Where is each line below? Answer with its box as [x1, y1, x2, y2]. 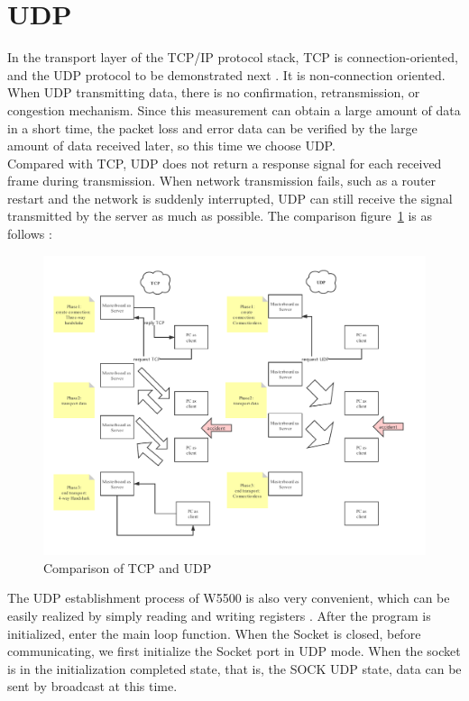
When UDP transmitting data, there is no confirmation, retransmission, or [7, 83, 420, 102]
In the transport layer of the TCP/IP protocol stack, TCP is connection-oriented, [7, 48, 458, 67]
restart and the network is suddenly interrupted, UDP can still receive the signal [7, 188, 453, 207]
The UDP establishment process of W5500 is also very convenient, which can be [7, 588, 450, 607]
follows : [7, 224, 52, 243]
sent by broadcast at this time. [7, 677, 178, 696]
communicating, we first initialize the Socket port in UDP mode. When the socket [7, 642, 461, 660]
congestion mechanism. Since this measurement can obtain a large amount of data [7, 100, 461, 119]
